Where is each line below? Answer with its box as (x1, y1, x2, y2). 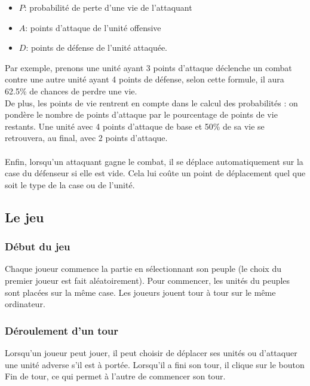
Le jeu (5, 207, 44, 226)
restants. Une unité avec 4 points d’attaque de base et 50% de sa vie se (5, 120, 265, 132)
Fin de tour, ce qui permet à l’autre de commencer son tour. (5, 370, 226, 382)
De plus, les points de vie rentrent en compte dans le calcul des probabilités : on (5, 96, 298, 109)
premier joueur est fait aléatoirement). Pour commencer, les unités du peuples (5, 274, 290, 286)
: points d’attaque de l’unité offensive (25, 21, 161, 33)
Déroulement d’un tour (5, 323, 119, 338)
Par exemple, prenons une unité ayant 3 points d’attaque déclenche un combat (5, 61, 292, 73)
